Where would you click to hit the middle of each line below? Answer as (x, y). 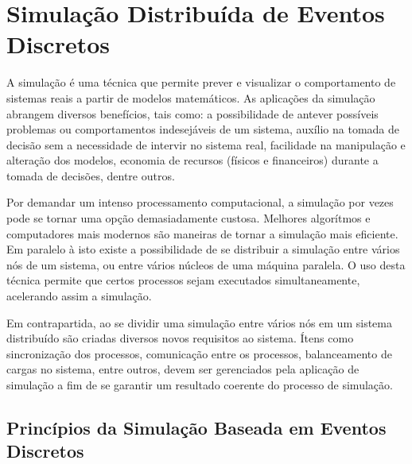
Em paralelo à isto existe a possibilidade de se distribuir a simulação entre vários (203, 249)
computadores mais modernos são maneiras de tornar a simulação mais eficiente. (202, 233)
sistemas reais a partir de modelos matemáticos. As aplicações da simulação (191, 97)
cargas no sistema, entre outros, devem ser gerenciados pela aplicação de (183, 369)
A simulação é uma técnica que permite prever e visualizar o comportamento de (201, 82)
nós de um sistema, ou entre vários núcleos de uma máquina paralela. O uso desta (206, 264)
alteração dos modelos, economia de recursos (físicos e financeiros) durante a (192, 160)
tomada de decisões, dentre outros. (91, 175)
